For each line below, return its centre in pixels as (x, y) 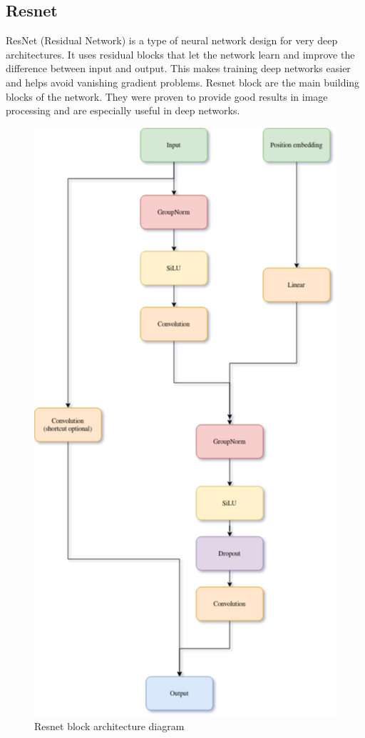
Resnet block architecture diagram (109, 726)
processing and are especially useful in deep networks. (123, 110)
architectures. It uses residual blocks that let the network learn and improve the (180, 54)
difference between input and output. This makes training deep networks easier (178, 68)
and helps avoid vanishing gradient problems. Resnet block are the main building (183, 82)
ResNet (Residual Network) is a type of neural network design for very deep (172, 40)
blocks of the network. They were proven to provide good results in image (167, 96)
